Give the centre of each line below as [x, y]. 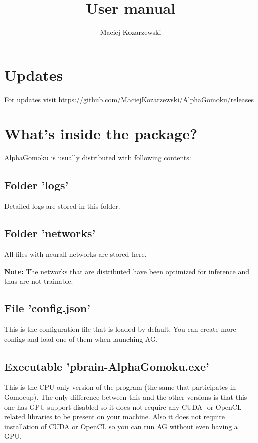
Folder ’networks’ [50, 233]
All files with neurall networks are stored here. [75, 254]
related [15, 417]
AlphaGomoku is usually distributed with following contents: [98, 158]
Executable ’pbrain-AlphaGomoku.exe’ [107, 366]
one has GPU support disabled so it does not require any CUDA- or [109, 407]
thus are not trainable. [39, 281]
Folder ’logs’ [36, 185]
